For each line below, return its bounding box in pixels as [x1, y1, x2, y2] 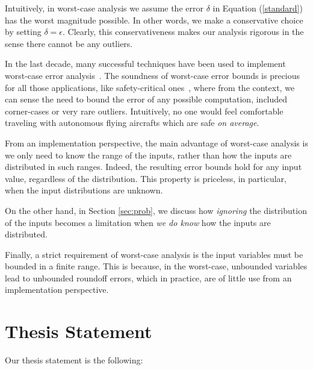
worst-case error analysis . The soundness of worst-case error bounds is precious [5, 69, 300, 81]
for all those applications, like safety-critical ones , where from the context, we [5, 81, 295, 93]
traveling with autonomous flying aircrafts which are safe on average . [5, 116, 259, 129]
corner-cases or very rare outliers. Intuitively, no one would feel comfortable [5, 104, 284, 117]
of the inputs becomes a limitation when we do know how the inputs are [5, 216, 271, 228]
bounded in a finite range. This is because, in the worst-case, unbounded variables [5, 260, 308, 272]
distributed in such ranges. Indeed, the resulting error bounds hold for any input [5, 160, 302, 173]
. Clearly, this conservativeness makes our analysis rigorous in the [62, 25, 304, 38]
